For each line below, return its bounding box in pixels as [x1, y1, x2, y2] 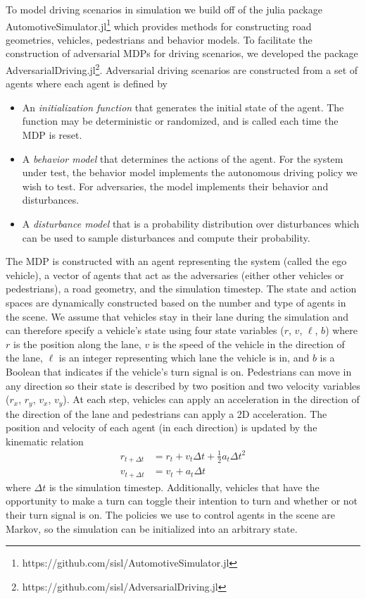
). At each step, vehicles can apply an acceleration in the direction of [63, 392, 360, 407]
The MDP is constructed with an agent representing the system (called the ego [6, 254, 347, 268]
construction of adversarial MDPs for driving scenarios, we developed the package [6, 46, 358, 61]
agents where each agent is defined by [6, 76, 168, 91]
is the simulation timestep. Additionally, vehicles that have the [49, 479, 320, 494]
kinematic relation [6, 433, 84, 448]
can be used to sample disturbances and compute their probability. [22, 230, 310, 245]
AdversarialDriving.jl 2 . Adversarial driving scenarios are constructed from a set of [6, 61, 358, 77]
